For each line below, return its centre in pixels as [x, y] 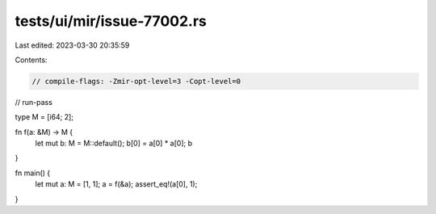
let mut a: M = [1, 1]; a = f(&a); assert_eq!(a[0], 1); [116, 184]
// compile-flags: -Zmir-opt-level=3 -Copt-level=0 [136, 81]
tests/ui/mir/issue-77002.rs [111, 21]
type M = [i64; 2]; [44, 117]
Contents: [31, 60]
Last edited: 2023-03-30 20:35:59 [72, 45]
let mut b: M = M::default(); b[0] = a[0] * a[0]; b [114, 143]
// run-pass [34, 102]
